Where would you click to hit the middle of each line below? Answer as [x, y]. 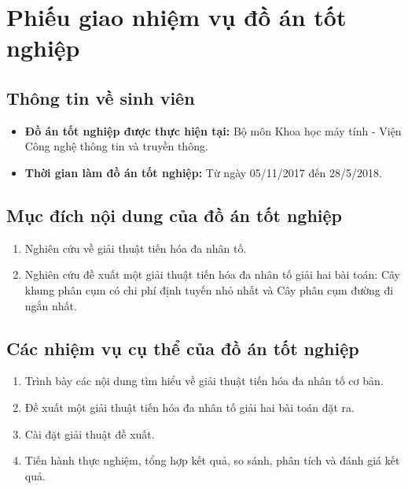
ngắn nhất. [51, 305]
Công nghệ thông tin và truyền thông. [116, 146]
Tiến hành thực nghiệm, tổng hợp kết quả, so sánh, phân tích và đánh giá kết [212, 460]
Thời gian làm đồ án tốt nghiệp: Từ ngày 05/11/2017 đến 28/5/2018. [203, 172]
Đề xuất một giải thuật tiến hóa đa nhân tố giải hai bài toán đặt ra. [189, 407]
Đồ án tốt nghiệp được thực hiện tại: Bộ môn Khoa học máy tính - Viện [213, 130]
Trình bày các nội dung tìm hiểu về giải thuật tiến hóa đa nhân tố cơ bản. [204, 381]
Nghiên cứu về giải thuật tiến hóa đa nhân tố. [136, 248]
